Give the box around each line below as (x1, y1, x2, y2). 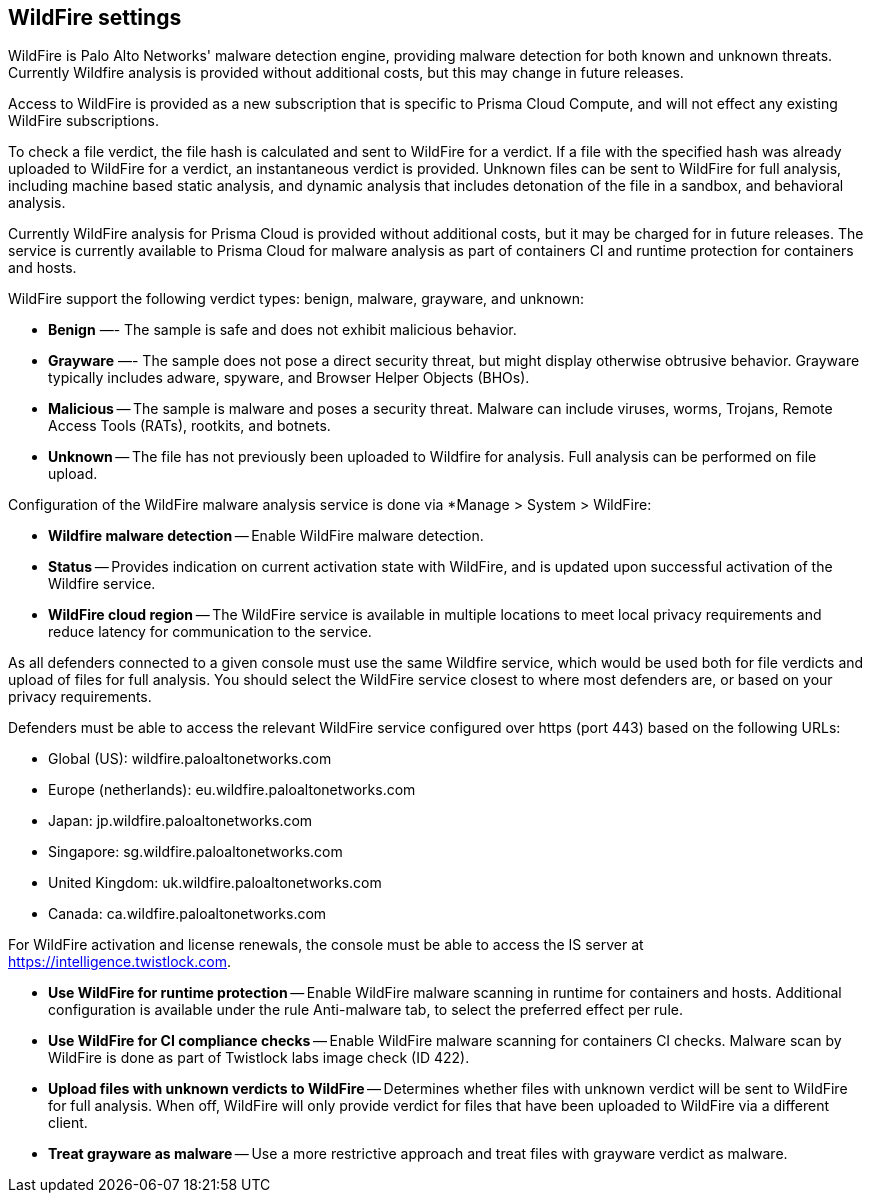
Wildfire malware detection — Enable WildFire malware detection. (48, 527, 484, 545)
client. (48, 1114, 88, 1132)
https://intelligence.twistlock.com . (8, 953, 231, 971)
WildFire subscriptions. (8, 112, 159, 130)
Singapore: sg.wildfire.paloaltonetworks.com (48, 843, 343, 861)
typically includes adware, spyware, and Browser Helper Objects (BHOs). (48, 369, 530, 387)
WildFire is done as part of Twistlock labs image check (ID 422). (48, 1049, 470, 1067)
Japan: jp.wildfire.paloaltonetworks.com (48, 812, 313, 830)
